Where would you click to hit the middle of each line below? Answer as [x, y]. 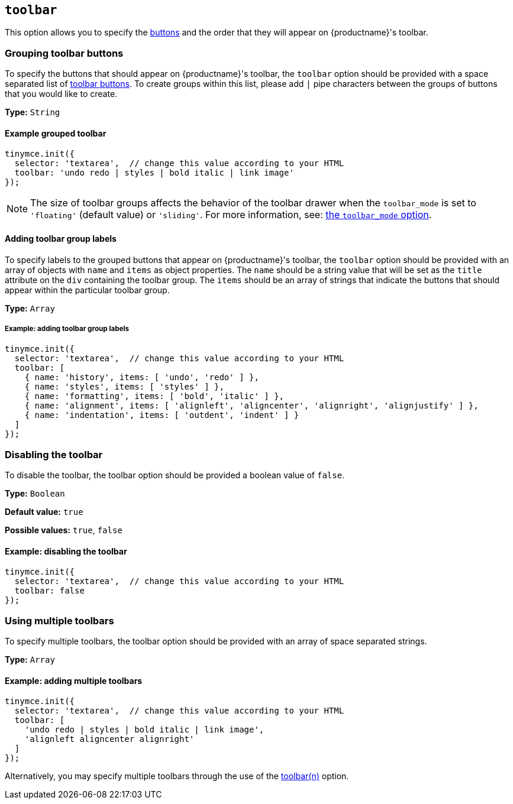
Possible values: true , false [64, 530]
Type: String [33, 112]
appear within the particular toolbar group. [87, 290]
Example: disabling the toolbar [66, 551]
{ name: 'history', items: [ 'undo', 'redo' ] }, [142, 377]
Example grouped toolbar [56, 133]
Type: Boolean [35, 494]
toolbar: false [49, 591]
